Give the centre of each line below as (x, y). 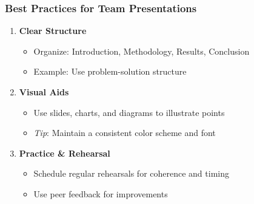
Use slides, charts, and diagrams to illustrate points (129, 112)
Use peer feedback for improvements (101, 193)
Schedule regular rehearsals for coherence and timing (131, 173)
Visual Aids (44, 92)
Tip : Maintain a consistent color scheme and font (125, 133)
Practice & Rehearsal (65, 153)
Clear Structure (53, 31)
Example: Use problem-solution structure (110, 71)
